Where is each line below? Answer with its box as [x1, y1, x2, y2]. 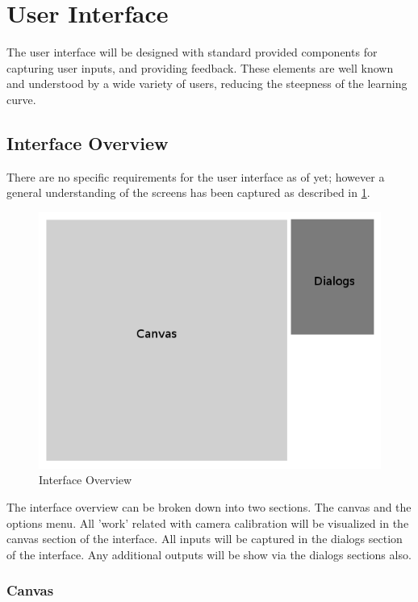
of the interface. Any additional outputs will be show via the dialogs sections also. [6, 546, 412, 562]
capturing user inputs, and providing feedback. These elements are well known [6, 59, 394, 76]
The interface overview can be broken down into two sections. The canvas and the [6, 499, 412, 516]
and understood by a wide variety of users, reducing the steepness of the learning [6, 75, 408, 92]
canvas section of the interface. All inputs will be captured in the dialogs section [6, 530, 403, 547]
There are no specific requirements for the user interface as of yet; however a [6, 168, 385, 185]
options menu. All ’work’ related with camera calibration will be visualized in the [6, 514, 409, 531]
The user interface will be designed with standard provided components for [6, 44, 378, 61]
